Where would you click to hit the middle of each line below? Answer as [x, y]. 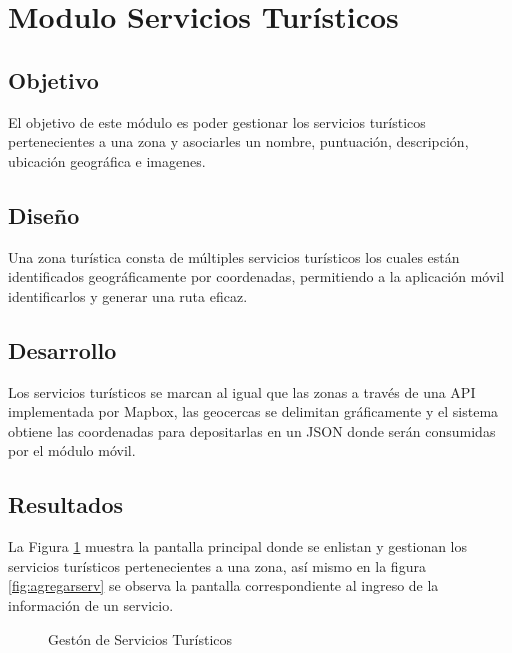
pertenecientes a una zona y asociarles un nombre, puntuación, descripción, [238, 141]
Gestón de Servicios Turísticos [140, 638]
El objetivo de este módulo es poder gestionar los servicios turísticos [217, 121]
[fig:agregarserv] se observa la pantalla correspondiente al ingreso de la [223, 585]
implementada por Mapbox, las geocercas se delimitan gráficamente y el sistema [253, 411]
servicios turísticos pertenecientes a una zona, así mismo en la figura [217, 565]
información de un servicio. [91, 604]
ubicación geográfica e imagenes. [107, 160]
